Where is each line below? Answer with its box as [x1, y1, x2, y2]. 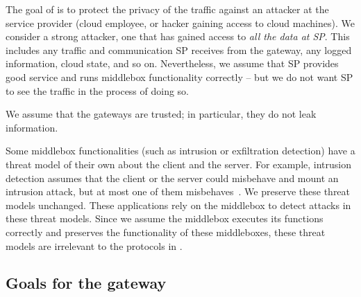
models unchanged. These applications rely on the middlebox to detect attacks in [6, 197, 351, 212]
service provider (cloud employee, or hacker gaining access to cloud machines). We [6, 15, 355, 30]
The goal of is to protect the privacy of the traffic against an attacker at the [6, 2, 329, 16]
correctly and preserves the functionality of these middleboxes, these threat [6, 224, 326, 239]
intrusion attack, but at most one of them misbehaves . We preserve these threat [6, 184, 351, 199]
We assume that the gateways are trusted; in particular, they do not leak [6, 107, 317, 121]
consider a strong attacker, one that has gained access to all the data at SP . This [6, 29, 350, 44]
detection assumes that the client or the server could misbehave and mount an [6, 170, 339, 185]
